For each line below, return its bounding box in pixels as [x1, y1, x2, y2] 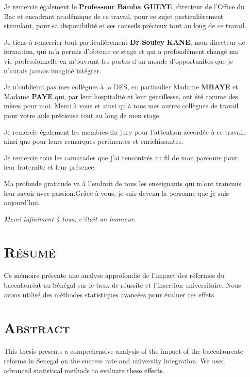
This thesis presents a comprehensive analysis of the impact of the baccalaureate [4, 346, 244, 356]
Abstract [4, 318, 70, 338]
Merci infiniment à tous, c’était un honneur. [4, 213, 136, 223]
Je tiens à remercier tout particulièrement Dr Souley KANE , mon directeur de [4, 36, 245, 47]
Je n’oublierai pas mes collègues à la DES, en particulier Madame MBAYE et [4, 82, 238, 92]
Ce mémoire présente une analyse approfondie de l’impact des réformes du [4, 270, 225, 280]
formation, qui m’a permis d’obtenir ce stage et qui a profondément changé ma [4, 46, 238, 56]
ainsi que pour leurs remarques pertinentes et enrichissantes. [4, 136, 183, 146]
